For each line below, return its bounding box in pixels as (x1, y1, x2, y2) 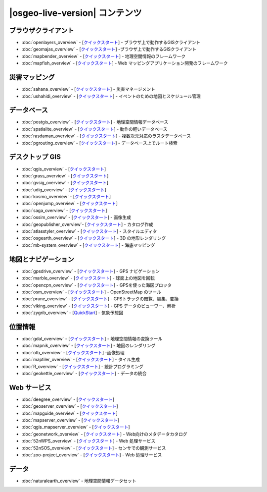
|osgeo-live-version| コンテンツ (9, 7, 142, 18)
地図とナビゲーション (9, 255, 74, 264)
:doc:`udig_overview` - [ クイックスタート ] (21, 186, 106, 193)
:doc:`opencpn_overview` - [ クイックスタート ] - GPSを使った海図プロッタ (21, 282, 172, 288)
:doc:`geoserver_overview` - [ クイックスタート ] (21, 403, 118, 409)
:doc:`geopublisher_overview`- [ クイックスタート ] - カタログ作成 (21, 221, 153, 227)
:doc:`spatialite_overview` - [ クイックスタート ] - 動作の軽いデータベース (21, 126, 168, 132)
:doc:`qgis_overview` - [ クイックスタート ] (21, 166, 106, 172)
